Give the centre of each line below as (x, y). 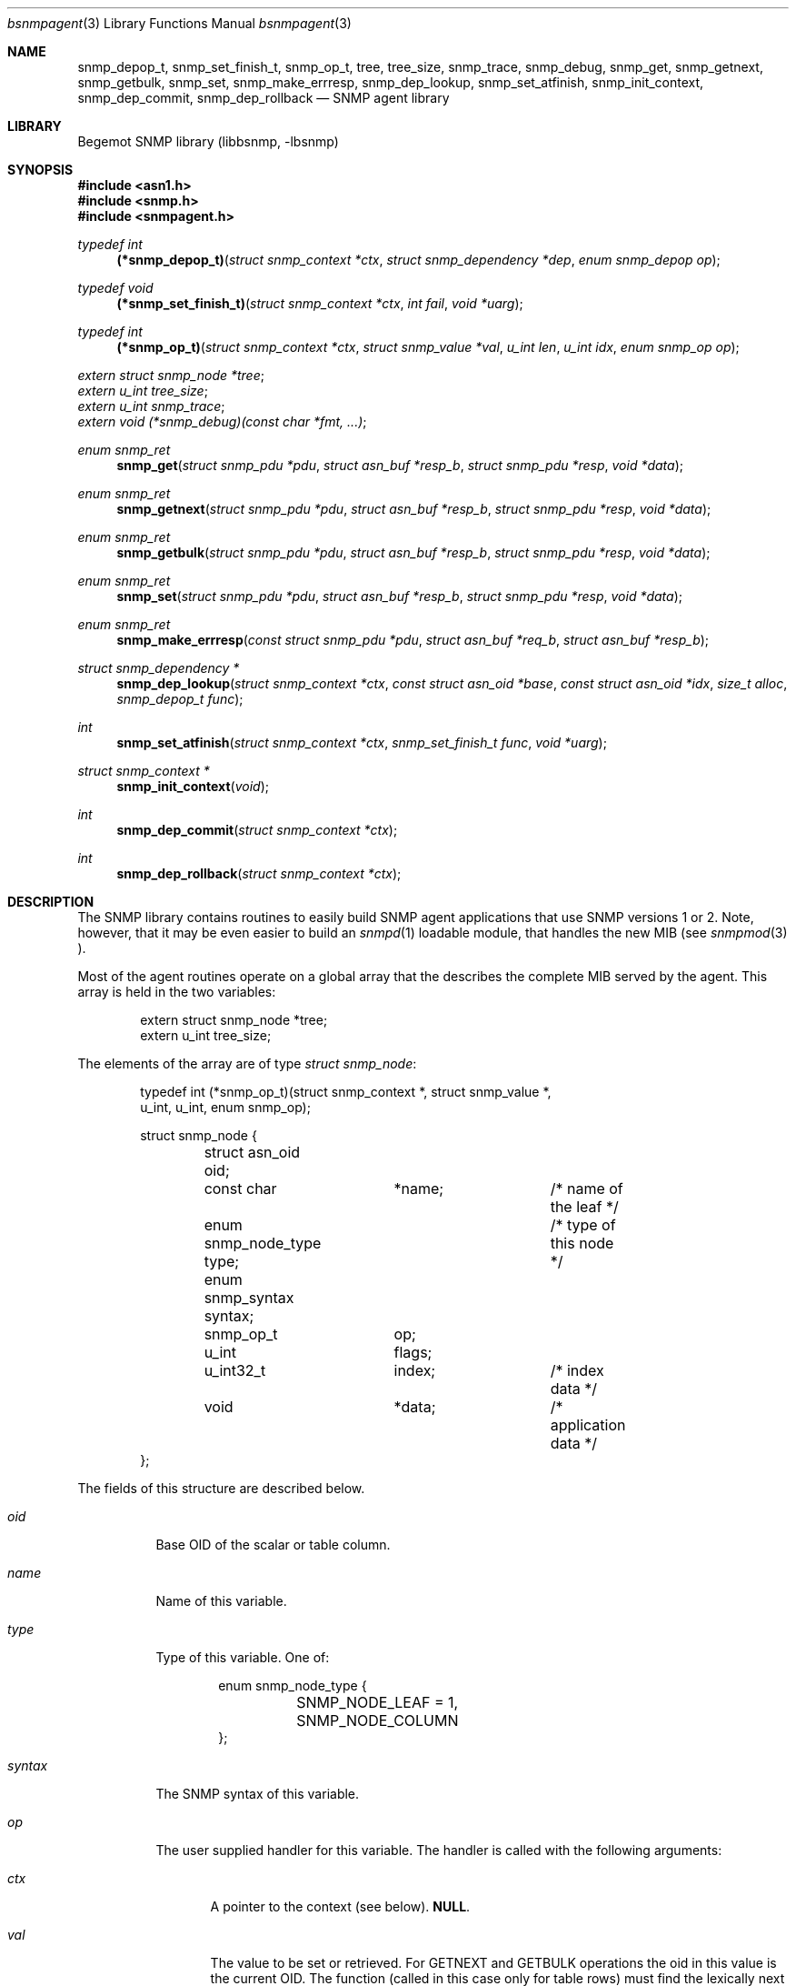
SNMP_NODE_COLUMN (378, 1720)
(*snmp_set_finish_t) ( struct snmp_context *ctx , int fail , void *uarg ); (320, 303)
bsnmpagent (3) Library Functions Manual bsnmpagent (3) (179, 23)
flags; (413, 1352)
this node (582, 1243)
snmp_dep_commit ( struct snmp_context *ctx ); (257, 830)
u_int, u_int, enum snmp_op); (225, 1107)
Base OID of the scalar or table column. (273, 1545)
